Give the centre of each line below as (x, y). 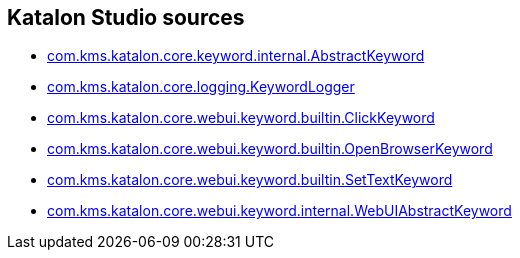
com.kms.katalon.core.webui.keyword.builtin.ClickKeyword (241, 118)
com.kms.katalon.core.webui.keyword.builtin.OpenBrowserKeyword (270, 149)
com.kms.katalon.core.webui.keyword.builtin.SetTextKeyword (250, 180)
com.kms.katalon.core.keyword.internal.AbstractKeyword (236, 56)
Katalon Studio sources (126, 17)
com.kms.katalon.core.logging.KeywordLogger (201, 87)
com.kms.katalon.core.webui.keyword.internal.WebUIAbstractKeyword (279, 211)
